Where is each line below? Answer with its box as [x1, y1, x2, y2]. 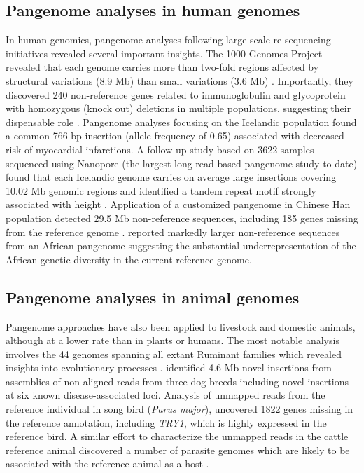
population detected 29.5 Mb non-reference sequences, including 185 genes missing [6, 210, 358, 225]
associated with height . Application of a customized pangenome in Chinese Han [6, 197, 351, 212]
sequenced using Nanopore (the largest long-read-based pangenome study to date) [6, 156, 358, 170]
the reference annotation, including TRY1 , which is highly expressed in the [6, 415, 327, 430]
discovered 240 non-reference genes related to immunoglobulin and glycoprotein [6, 87, 346, 102]
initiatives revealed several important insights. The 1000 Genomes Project [6, 46, 323, 60]
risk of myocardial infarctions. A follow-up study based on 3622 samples [6, 142, 314, 156]
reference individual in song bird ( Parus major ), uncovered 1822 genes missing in [6, 402, 353, 416]
